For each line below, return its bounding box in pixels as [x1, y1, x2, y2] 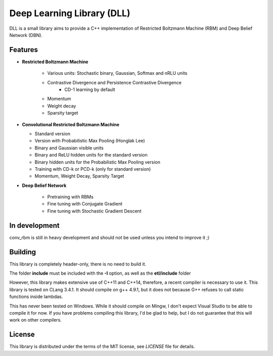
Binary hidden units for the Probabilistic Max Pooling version [34, 159, 160, 165]
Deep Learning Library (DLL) [9, 8, 130, 19]
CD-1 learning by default [64, 86, 116, 93]
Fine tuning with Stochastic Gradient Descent [47, 208, 142, 214]
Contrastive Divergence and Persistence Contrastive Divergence [47, 79, 182, 85]
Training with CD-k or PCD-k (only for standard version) [34, 166, 151, 172]
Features [9, 45, 38, 54]
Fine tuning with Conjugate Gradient [47, 201, 123, 207]
